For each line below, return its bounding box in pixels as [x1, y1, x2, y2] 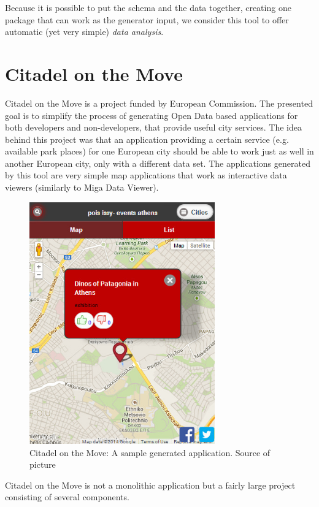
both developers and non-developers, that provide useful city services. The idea [5, 121, 302, 134]
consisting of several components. [5, 490, 129, 503]
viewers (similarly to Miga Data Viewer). [5, 181, 159, 194]
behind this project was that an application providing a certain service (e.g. [5, 132, 289, 145]
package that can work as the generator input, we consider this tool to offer [5, 13, 289, 26]
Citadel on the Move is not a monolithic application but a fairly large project [5, 478, 296, 491]
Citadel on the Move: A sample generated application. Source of [29, 446, 271, 459]
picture [29, 458, 56, 471]
